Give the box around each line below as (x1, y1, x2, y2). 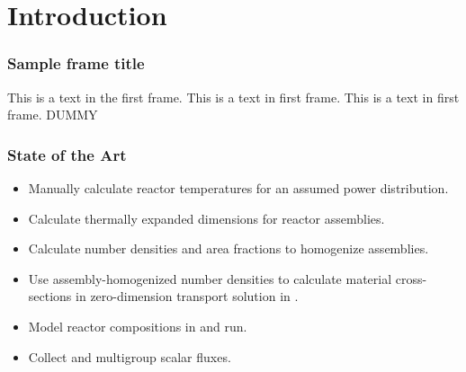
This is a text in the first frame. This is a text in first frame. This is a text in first (7, 87, 460, 106)
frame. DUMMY (7, 105, 98, 124)
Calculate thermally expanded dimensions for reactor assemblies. (28, 208, 385, 227)
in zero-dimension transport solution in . (76, 287, 299, 306)
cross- (395, 269, 427, 288)
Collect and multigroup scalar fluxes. (28, 347, 231, 366)
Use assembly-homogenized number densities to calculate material (28, 269, 392, 288)
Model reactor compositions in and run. (28, 316, 247, 335)
